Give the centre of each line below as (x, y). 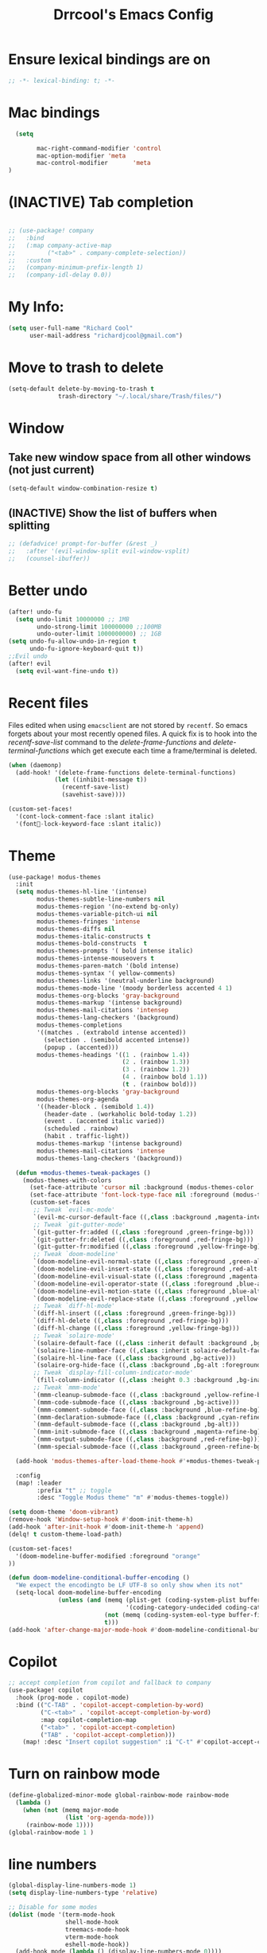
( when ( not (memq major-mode (71, 1810)
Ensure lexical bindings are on (109, 59)
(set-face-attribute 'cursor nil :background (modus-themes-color (141, 1188)
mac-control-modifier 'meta (94, 163)
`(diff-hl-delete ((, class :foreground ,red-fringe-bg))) (131, 1321)
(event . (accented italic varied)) (104, 1121)
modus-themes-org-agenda (78, 1099)
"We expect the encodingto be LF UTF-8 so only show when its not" (130, 1585)
